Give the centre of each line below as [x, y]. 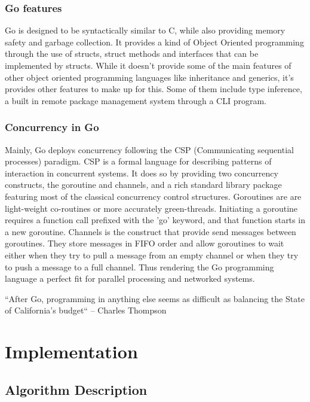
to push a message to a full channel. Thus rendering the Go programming [139, 267]
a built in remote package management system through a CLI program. [136, 100]
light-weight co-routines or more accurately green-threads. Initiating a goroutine [151, 208]
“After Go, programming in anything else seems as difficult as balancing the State [155, 298]
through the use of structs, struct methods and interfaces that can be [132, 54]
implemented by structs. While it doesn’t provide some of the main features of [148, 65]
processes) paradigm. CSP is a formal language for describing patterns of [138, 161]
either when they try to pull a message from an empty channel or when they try [152, 255]
